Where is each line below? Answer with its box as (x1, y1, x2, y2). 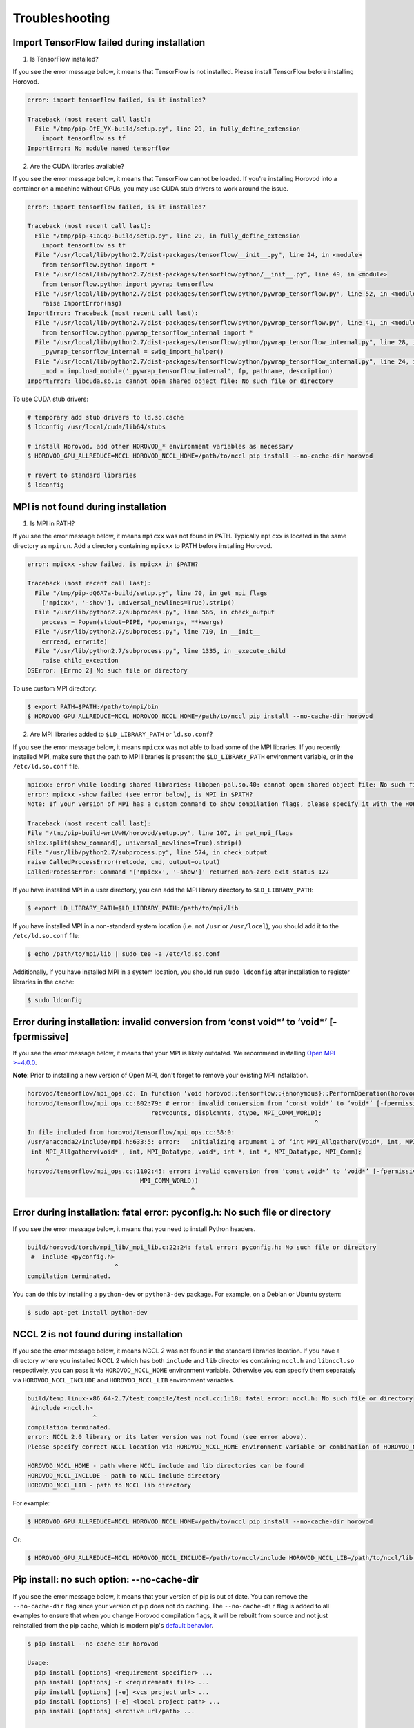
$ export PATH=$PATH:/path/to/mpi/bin (27, 702, 159, 711)
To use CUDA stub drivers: (12, 395, 89, 403)
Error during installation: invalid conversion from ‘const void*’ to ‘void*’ (12, 1016, 328, 1028)
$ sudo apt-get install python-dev (27, 1308, 148, 1316)
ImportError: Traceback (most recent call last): (27, 309, 199, 317)
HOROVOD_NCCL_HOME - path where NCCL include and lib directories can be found (27, 1462, 304, 1470)
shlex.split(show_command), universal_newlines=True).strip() (27, 838, 242, 847)
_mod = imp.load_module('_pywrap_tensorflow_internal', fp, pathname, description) (41, 367, 333, 375)
